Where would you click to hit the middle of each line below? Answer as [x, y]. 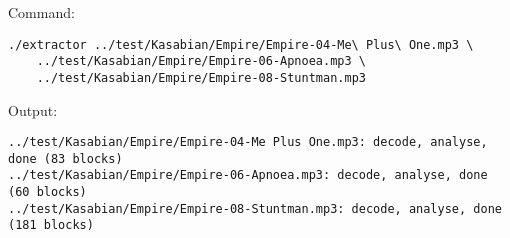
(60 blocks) [47, 192]
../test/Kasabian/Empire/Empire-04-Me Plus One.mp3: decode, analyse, [248, 142]
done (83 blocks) [65, 158]
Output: [33, 109]
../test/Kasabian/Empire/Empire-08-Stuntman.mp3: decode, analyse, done [255, 208]
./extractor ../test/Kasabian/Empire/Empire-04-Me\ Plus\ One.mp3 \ [241, 44]
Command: [41, 12]
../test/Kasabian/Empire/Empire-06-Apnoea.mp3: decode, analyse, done [248, 175]
